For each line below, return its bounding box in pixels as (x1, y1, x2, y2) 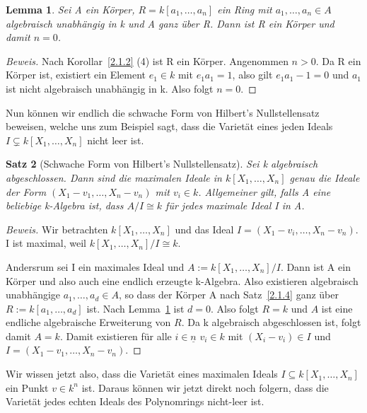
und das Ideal (175, 221, 234, 236)
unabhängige (6, 287, 61, 302)
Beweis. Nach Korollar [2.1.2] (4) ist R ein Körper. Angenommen (6, 53, 289, 68)
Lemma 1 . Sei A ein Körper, (6, 2, 135, 16)
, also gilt (232, 67, 273, 82)
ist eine (321, 301, 353, 315)
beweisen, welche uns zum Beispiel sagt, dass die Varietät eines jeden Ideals (6, 119, 333, 134)
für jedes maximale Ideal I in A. (165, 198, 305, 213)
